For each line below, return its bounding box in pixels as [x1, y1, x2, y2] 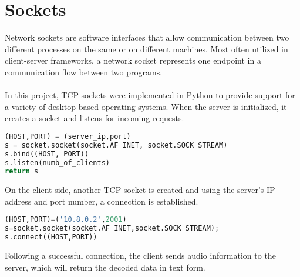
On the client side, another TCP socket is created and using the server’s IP [5, 183, 275, 196]
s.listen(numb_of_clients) [5, 158, 110, 167]
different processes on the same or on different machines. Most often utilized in [5, 42, 288, 55]
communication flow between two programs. [5, 65, 163, 78]
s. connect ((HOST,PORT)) [5, 233, 97, 242]
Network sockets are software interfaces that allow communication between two [5, 31, 289, 44]
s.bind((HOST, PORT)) [5, 149, 89, 158]
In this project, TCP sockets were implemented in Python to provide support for [5, 89, 295, 101]
